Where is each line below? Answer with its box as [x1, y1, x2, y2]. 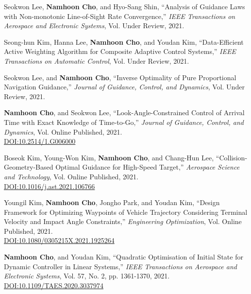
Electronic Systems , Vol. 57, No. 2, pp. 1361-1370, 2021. [4, 271, 170, 281]
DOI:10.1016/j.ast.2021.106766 [4, 181, 95, 191]
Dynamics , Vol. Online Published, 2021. [4, 126, 122, 137]
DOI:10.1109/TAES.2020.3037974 [4, 280, 103, 290]
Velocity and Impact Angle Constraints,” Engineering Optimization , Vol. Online [4, 216, 242, 226]
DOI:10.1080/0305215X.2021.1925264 [4, 235, 115, 245]
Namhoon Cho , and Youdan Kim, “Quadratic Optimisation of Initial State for [4, 252, 243, 262]
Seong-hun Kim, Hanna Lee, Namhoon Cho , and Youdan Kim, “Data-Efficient [4, 36, 244, 47]
